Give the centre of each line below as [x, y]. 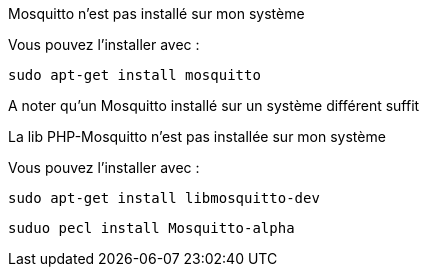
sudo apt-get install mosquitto [134, 75]
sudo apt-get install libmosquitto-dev [164, 198]
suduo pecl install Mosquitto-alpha [151, 228]
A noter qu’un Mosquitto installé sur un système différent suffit [214, 105]
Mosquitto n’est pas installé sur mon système [156, 13]
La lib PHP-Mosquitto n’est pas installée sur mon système [197, 136]
